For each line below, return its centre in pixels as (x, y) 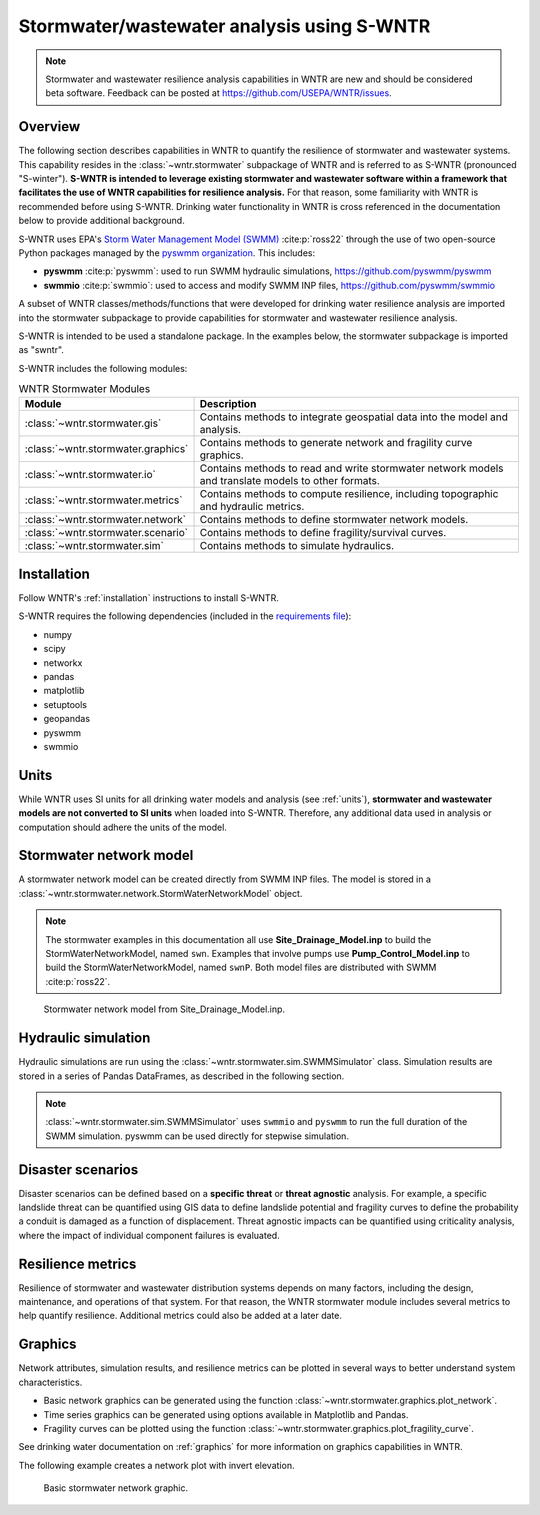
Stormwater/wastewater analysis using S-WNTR (224, 26)
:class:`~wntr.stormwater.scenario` (106, 533)
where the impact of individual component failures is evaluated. (149, 1235)
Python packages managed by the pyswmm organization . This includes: (166, 252)
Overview (49, 126)
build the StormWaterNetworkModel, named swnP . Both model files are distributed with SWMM (241, 967)
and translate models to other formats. (289, 481)
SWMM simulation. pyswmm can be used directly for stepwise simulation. (197, 1136)
